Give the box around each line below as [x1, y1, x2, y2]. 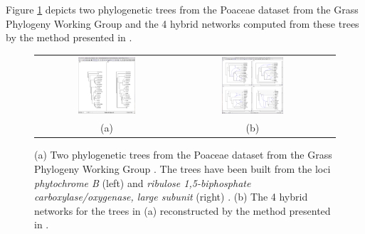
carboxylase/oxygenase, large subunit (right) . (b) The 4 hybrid [34, 189, 308, 204]
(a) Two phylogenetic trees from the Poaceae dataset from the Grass [34, 147, 332, 162]
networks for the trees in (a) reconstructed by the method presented [34, 203, 331, 218]
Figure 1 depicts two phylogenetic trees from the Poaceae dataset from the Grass [6, 2, 359, 16]
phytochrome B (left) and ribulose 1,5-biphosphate [34, 175, 251, 190]
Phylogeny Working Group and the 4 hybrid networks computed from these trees [6, 16, 359, 31]
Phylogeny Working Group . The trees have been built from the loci [34, 161, 331, 176]
